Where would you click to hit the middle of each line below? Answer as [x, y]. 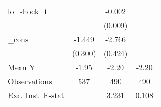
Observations [30, 81]
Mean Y [22, 67]
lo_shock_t [28, 11]
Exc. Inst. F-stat [36, 95]
